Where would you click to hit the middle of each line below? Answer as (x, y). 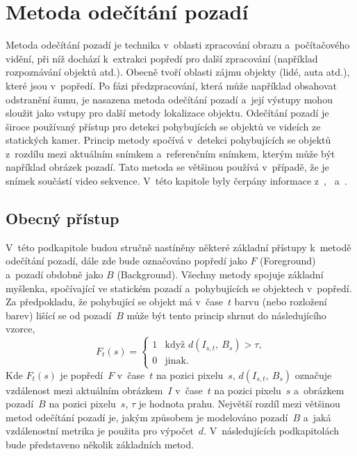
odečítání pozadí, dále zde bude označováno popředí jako (126, 261)
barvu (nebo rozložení (281, 302)
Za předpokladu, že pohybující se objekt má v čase (114, 302)
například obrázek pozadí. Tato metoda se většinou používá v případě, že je (167, 167)
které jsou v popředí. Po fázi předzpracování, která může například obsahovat (172, 85)
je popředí (82, 374)
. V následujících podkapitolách (272, 431)
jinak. (177, 361)
